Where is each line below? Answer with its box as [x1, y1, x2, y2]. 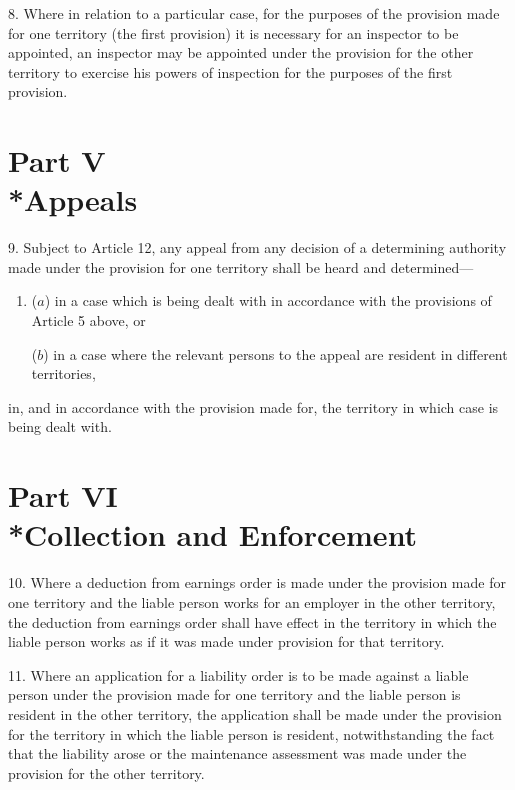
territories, [31, 363, 96, 384]
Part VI [8, 475, 118, 516]
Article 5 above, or [31, 310, 146, 331]
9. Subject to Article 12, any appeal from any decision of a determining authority [8, 237, 507, 258]
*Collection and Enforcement [8, 514, 418, 555]
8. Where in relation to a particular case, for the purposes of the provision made [8, 3, 500, 23]
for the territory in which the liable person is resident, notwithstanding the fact [8, 723, 495, 744]
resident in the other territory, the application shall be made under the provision [8, 703, 502, 724]
